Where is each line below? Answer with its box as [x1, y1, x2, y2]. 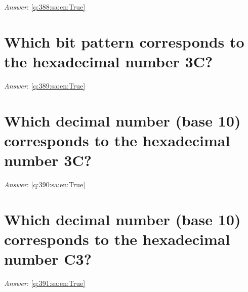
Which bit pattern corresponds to [4, 31, 244, 52]
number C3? [4, 248, 92, 269]
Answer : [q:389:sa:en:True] [4, 80, 86, 91]
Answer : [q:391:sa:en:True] [4, 278, 86, 288]
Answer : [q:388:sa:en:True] [4, 2, 86, 12]
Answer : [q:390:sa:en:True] [4, 179, 86, 189]
